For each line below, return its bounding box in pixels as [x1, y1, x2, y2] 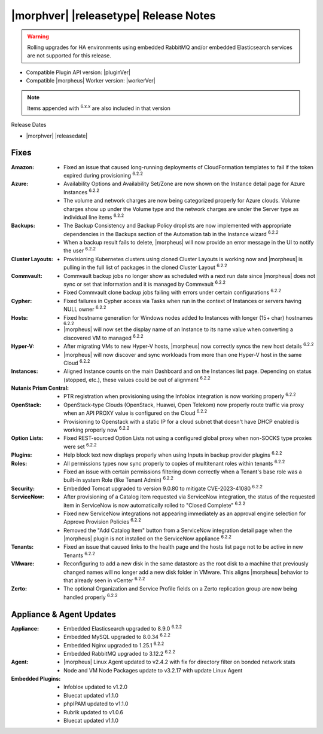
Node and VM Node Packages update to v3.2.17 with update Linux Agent [63, 666, 243, 674]
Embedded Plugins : [11, 675, 61, 683]
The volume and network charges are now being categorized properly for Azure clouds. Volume [63, 197, 300, 204]
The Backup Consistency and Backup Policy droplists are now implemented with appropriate [63, 222, 291, 230]
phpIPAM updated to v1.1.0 [63, 700, 129, 708]
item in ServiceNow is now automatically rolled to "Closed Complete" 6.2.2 [63, 500, 246, 509]
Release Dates [11, 121, 47, 129]
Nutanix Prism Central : [11, 384, 69, 392]
